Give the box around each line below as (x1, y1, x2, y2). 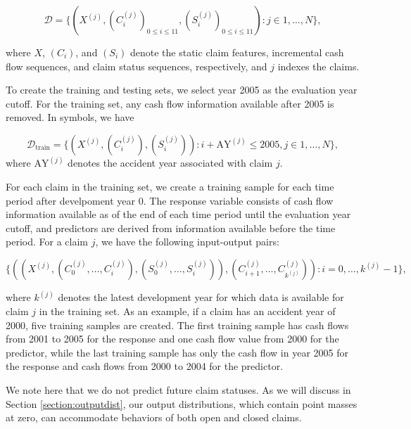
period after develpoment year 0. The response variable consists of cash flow (6, 193, 334, 207)
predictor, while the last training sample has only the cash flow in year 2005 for (6, 345, 349, 359)
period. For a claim (6, 234, 88, 249)
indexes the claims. (277, 58, 360, 73)
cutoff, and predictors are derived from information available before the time (6, 220, 336, 235)
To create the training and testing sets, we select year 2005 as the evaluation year (6, 82, 358, 97)
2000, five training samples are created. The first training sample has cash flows (6, 317, 349, 332)
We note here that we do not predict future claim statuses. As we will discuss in (6, 382, 351, 397)
